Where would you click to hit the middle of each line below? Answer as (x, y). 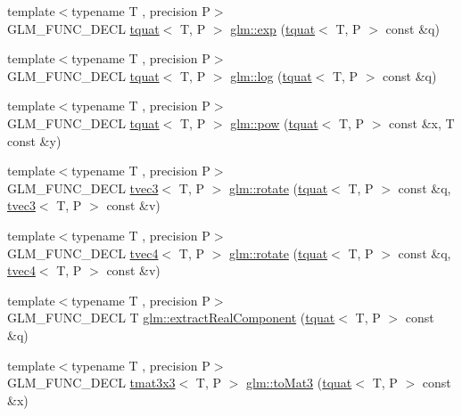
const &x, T (422, 122)
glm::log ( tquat (271, 75)
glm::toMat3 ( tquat (299, 383)
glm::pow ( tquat (274, 122)
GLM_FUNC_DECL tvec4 (83, 253)
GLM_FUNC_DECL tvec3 (83, 188)
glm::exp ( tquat (273, 28)
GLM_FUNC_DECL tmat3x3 (91, 383)
